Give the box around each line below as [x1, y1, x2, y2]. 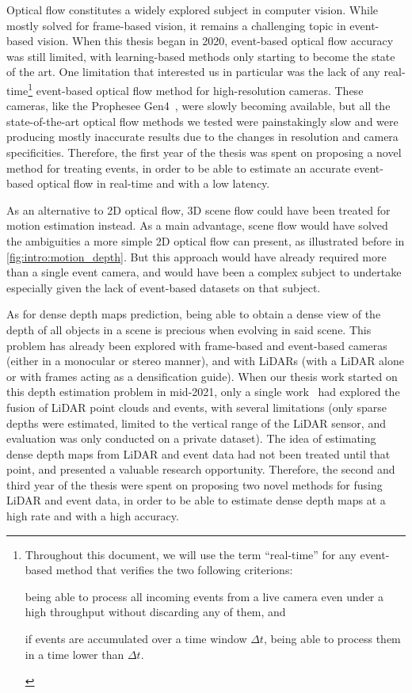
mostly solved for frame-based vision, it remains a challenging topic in [6, 17, 346, 33]
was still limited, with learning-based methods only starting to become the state [6, 48, 395, 64]
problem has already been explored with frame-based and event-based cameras [6, 337, 387, 353]
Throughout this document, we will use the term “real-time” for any [25, 546, 357, 562]
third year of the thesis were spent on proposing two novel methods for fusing [6, 476, 383, 493]
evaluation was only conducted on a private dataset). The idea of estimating [6, 430, 376, 447]
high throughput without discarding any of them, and [25, 604, 286, 620]
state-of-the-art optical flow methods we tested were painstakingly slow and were [6, 112, 399, 129]
